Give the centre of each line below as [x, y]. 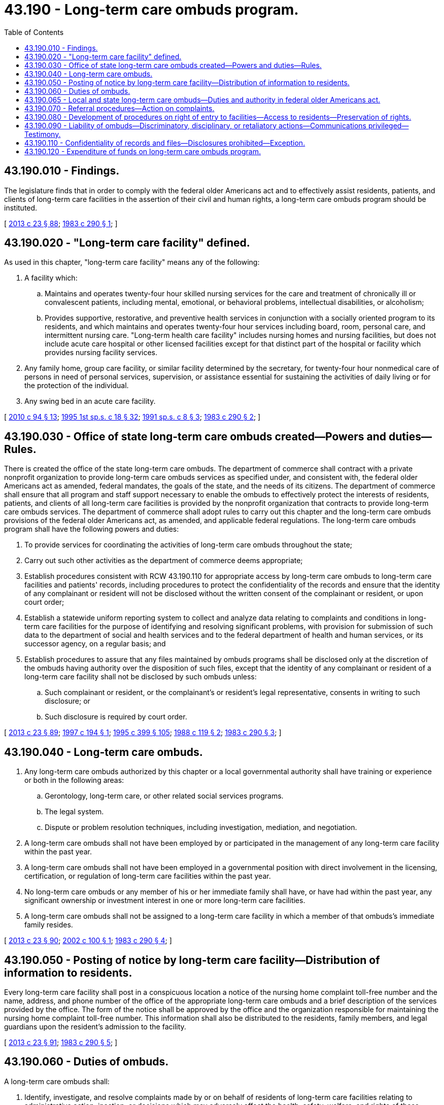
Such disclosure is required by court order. [116, 717]
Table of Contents [34, 32]
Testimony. [43, 134]
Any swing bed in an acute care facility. [90, 401]
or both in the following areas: [74, 780]
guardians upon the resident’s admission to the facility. [95, 1026]
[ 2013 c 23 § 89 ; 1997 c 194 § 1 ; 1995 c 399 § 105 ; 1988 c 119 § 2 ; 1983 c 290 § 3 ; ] [143, 733]
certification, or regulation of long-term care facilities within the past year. [148, 876]
